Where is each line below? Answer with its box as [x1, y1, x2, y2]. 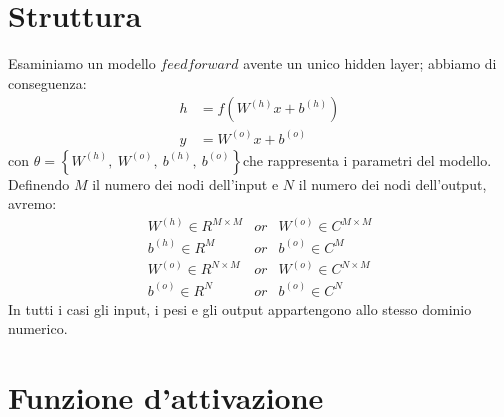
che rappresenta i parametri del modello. [243, 149, 492, 170]
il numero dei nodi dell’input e [92, 173, 279, 194]
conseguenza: [8, 72, 87, 93]
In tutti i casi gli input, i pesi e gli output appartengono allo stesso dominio [8, 298, 472, 319]
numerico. [8, 318, 68, 339]
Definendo [8, 173, 70, 194]
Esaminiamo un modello [8, 53, 156, 74]
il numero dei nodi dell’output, [298, 173, 487, 194]
